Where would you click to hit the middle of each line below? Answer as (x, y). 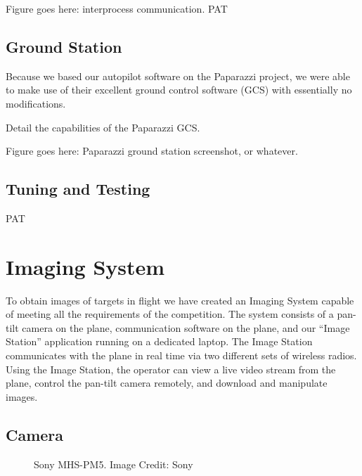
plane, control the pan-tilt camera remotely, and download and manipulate (167, 383)
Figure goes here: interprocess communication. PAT (117, 8)
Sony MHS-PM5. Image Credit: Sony (114, 464)
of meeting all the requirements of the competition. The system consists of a (170, 314)
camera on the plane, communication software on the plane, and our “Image (186, 327)
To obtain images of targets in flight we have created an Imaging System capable (180, 300)
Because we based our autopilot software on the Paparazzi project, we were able (178, 76)
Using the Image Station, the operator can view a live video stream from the (171, 369)
